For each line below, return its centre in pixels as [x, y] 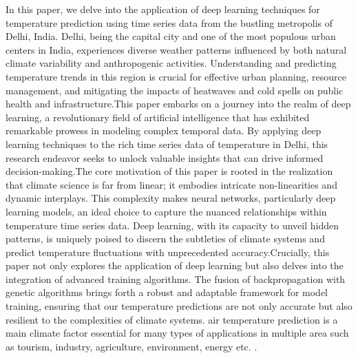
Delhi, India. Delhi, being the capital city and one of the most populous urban [171, 36]
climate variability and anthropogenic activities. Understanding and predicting [171, 63]
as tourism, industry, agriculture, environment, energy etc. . [131, 346]
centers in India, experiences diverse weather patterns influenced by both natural [176, 49]
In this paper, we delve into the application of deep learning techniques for [163, 9]
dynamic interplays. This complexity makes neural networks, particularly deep [171, 198]
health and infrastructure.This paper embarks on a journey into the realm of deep [178, 104]
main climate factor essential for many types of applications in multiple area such [177, 333]
